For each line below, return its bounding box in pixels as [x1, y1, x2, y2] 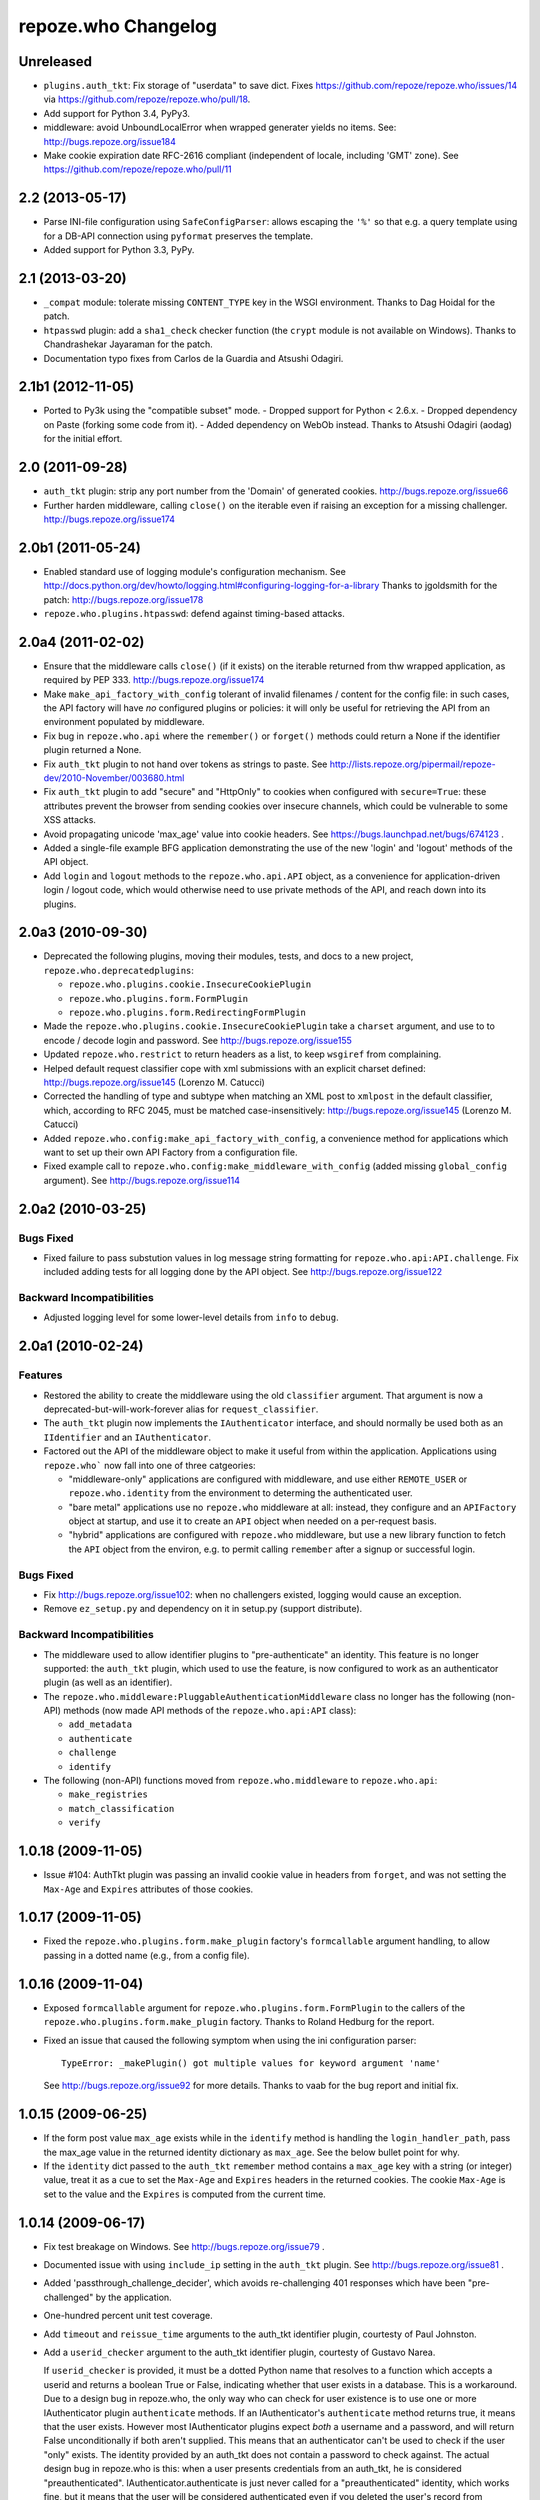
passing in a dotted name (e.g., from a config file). [43, 1949, 250, 1961]
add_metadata [68, 1719, 133, 1730]
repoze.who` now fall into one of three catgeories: [43, 1459, 256, 1471]
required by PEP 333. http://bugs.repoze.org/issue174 [43, 674, 265, 686]
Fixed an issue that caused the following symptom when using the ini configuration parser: [43, 2034, 417, 2046]
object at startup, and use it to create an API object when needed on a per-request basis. [68, 1515, 437, 1527]
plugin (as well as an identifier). [43, 1676, 173, 1689]
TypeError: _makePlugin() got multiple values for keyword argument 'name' [61, 2057, 441, 2069]
